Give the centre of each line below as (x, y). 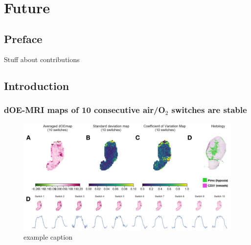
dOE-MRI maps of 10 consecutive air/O (85, 109)
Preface (23, 38)
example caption (48, 237)
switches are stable (209, 109)
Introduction (37, 85)
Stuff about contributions (42, 59)
